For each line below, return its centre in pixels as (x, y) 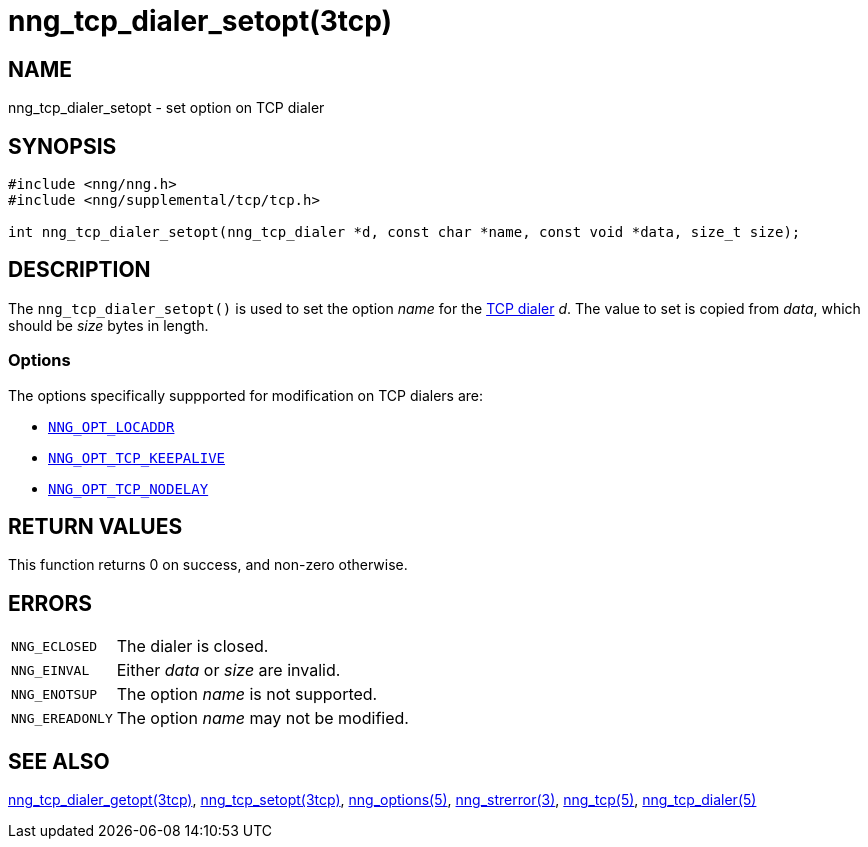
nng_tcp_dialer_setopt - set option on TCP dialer (166, 108)
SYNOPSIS (62, 146)
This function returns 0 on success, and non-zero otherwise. (208, 565)
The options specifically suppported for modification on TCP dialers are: (246, 395)
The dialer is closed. (192, 646)
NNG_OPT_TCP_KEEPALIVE (137, 457)
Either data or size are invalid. (228, 670)
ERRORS (50, 603)
